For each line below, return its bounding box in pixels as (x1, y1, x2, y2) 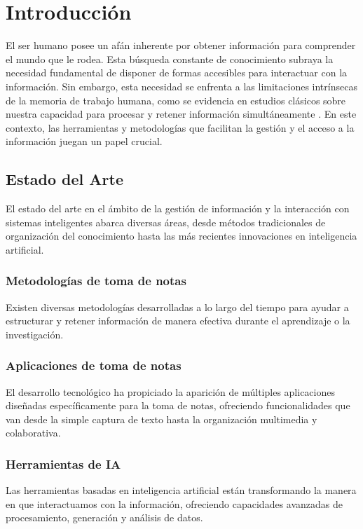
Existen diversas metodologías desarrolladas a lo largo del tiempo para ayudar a (6, 299, 349, 314)
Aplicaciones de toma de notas (6, 357, 181, 374)
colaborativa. (6, 425, 61, 440)
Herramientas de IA (6, 455, 121, 472)
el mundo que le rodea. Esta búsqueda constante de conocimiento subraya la (6, 51, 334, 66)
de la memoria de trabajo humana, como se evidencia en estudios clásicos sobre (6, 92, 346, 107)
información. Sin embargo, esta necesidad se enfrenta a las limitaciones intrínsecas (6, 78, 357, 93)
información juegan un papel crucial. (6, 134, 163, 149)
